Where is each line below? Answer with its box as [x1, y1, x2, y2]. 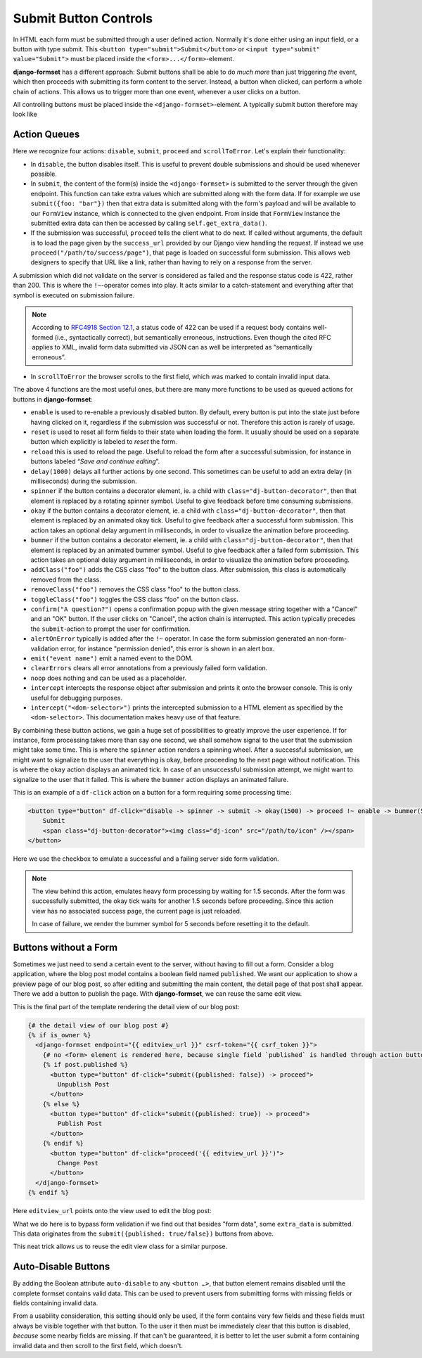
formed [32, 333, 53, 341]
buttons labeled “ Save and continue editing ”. [30, 457, 160, 466]
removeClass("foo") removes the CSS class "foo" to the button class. [30, 585, 241, 594]
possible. [30, 169, 58, 178]
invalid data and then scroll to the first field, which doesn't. [13, 1341, 183, 1350]
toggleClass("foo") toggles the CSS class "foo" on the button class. [30, 595, 239, 603]
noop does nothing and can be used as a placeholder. [30, 674, 186, 682]
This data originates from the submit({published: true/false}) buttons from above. [13, 1229, 274, 1238]
